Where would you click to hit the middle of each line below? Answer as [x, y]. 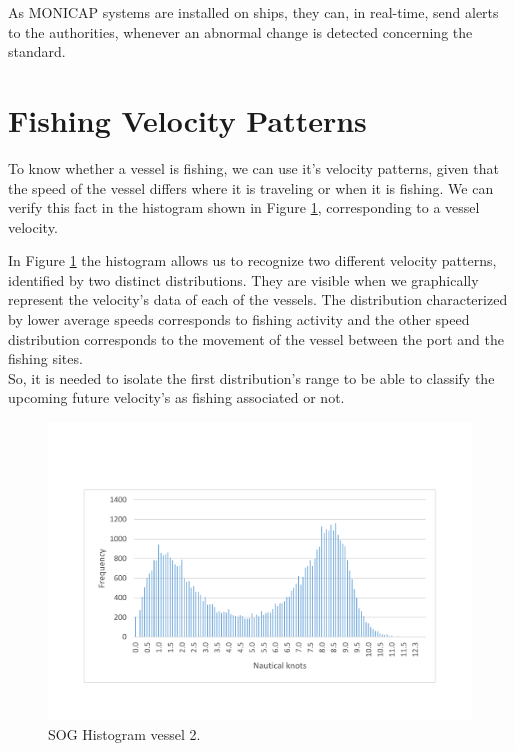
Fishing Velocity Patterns [187, 119]
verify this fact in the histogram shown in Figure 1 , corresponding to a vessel [244, 207]
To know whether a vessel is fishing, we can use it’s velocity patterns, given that [253, 167]
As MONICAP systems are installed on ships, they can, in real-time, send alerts [253, 12]
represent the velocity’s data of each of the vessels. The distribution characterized [258, 299]
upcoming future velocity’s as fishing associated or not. [176, 397]
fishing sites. [45, 358]
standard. [37, 51]
